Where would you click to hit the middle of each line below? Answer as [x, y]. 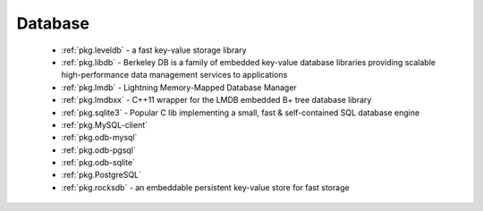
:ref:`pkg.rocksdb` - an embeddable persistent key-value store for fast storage [205, 187]
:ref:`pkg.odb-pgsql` [98, 150]
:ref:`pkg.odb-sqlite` [98, 163]
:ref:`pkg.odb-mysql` [99, 138]
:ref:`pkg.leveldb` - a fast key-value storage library [154, 50]
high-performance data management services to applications [174, 75]
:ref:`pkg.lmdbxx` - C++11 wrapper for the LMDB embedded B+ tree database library [216, 100]
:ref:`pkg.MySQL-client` [104, 124]
